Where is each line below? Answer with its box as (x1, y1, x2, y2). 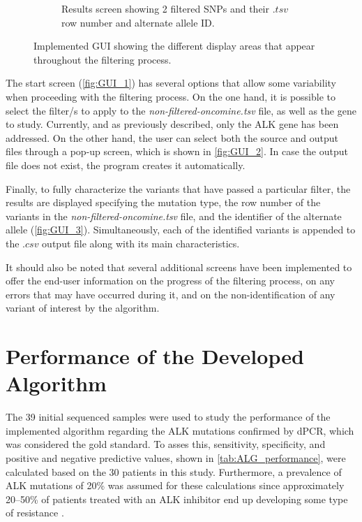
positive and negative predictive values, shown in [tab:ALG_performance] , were (6, 450, 346, 465)
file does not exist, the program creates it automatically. (6, 157, 246, 172)
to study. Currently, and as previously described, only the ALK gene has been (6, 117, 339, 131)
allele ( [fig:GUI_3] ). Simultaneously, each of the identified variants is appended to (6, 222, 356, 237)
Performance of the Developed (6, 342, 304, 370)
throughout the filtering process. (33, 52, 172, 66)
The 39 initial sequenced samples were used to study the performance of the (6, 409, 331, 424)
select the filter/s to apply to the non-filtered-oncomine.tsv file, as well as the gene (6, 103, 356, 117)
